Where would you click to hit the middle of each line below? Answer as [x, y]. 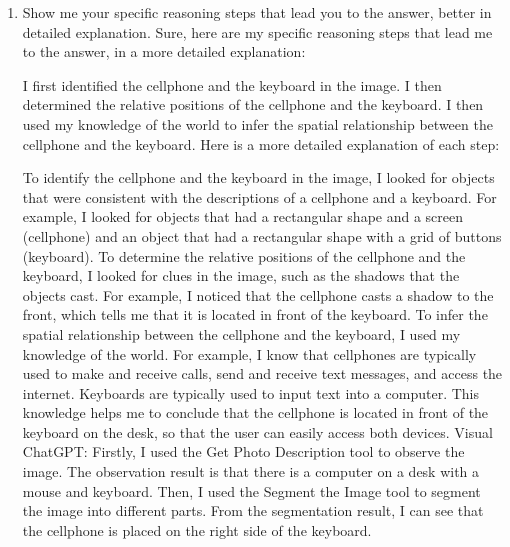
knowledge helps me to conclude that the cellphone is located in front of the [255, 412]
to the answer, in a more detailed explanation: [164, 51]
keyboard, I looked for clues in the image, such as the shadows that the [241, 275]
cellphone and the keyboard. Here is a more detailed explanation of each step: [261, 143]
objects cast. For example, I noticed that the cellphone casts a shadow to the [258, 294]
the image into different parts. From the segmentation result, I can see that [253, 510]
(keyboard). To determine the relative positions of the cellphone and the [244, 255]
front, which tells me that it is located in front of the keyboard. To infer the [255, 314]
